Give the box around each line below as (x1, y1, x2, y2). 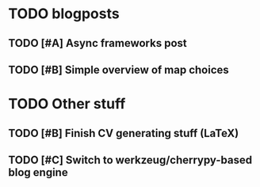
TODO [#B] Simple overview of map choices (8, 63, 230, 76)
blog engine (8, 166, 69, 179)
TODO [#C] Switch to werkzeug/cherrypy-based (8, 153, 252, 166)
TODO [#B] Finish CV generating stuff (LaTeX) (8, 126, 239, 139)
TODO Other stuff (8, 95, 126, 113)
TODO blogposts (8, 5, 120, 23)
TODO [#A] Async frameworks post (8, 36, 188, 50)
